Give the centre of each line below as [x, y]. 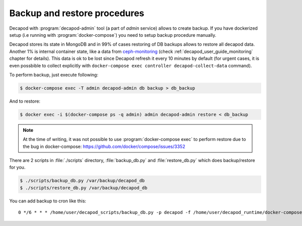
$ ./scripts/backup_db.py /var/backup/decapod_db [82, 181]
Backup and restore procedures [77, 13]
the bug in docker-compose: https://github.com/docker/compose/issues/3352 [104, 146]
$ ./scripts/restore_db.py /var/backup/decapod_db [84, 188]
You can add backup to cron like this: [48, 201]
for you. [17, 167]
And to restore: [25, 101]
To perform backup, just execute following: [54, 74]
